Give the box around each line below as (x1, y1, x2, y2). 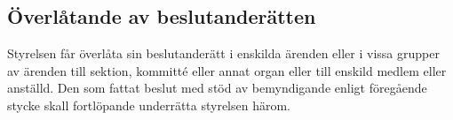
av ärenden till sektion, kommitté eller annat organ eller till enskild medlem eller (7, 61, 447, 79)
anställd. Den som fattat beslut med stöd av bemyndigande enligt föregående (7, 79, 427, 97)
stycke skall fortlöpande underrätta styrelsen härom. (7, 95, 291, 114)
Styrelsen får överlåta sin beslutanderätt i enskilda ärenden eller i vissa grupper (7, 44, 440, 63)
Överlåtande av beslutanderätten (7, 3, 316, 30)
